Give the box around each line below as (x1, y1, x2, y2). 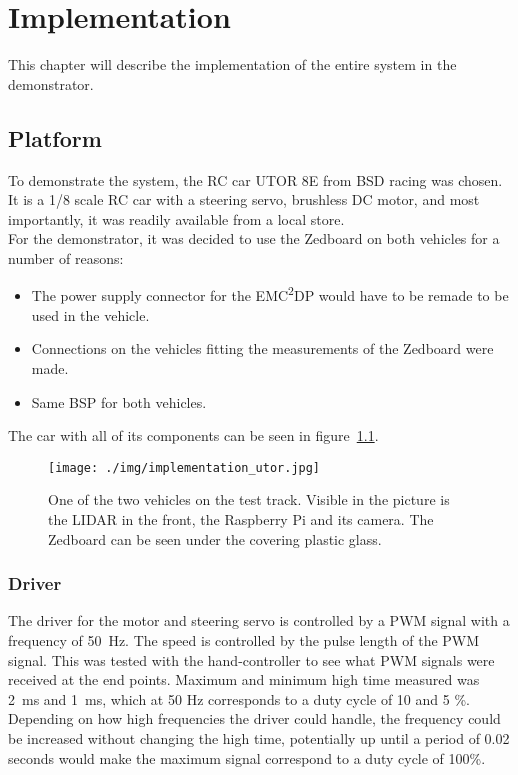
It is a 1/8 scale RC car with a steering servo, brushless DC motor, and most (8, 189, 480, 210)
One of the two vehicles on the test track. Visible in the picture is (48, 489, 450, 510)
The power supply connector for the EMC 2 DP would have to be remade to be (31, 282, 509, 306)
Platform (8, 122, 102, 153)
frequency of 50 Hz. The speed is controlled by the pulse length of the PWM (8, 629, 480, 650)
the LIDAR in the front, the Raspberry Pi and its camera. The (48, 508, 434, 529)
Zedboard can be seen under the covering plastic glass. (48, 528, 382, 549)
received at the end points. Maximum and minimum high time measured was (8, 669, 480, 690)
